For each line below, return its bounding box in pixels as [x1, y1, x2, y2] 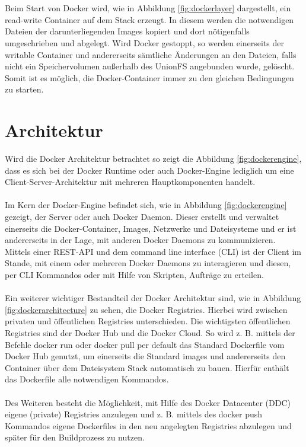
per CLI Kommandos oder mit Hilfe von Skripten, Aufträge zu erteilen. [5, 269, 264, 280]
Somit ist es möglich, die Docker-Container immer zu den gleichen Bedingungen [5, 71, 294, 84]
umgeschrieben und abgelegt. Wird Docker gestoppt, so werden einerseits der [5, 36, 284, 49]
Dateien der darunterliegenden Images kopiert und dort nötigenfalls [5, 25, 250, 37]
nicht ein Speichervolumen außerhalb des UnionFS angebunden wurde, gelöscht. [5, 60, 295, 72]
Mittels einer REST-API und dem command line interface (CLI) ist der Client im [5, 245, 301, 257]
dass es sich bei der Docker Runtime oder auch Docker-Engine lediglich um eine [5, 164, 294, 176]
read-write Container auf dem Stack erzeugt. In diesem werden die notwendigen [5, 13, 294, 25]
